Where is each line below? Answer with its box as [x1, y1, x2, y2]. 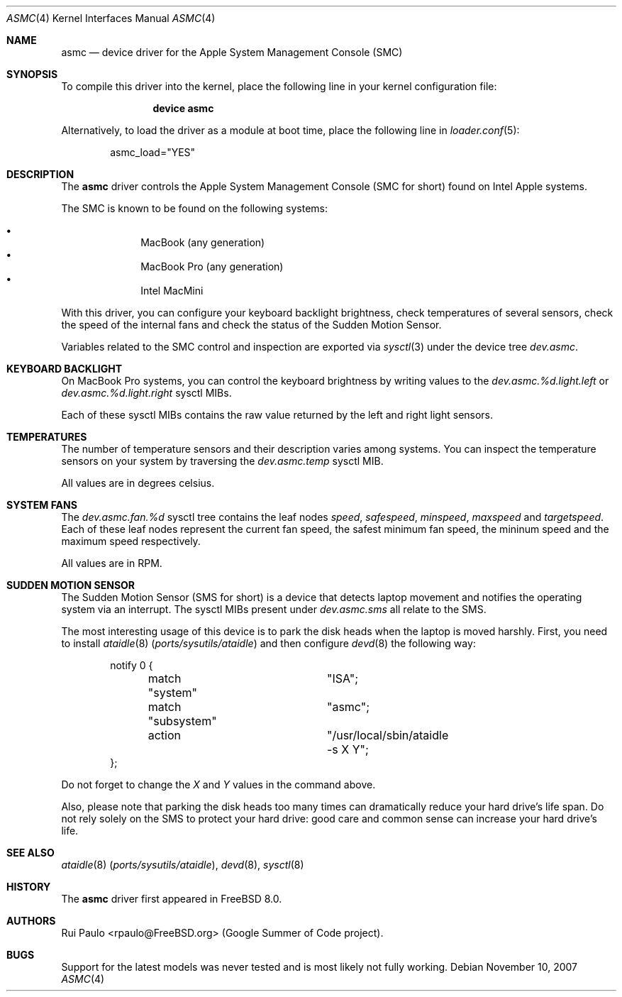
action [148, 728, 182, 742]
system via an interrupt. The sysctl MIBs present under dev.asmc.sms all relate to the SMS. [61, 603, 487, 615]
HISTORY [6, 881, 51, 893]
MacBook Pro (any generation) [140, 260, 284, 272]
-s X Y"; [326, 742, 369, 756]
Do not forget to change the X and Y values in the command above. [61, 778, 376, 791]
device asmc [152, 102, 214, 114]
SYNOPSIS [6, 68, 58, 80]
